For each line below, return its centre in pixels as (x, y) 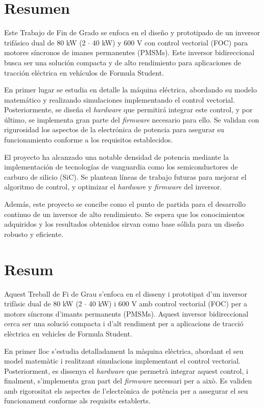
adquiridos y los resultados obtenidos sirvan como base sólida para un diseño (124, 224)
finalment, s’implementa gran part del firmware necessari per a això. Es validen (128, 381)
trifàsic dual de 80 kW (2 (43, 304)
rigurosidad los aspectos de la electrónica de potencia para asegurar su (114, 129)
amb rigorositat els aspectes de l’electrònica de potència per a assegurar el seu (126, 390)
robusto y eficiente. (34, 234)
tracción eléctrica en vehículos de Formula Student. (84, 72)
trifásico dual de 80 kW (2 (45, 42)
